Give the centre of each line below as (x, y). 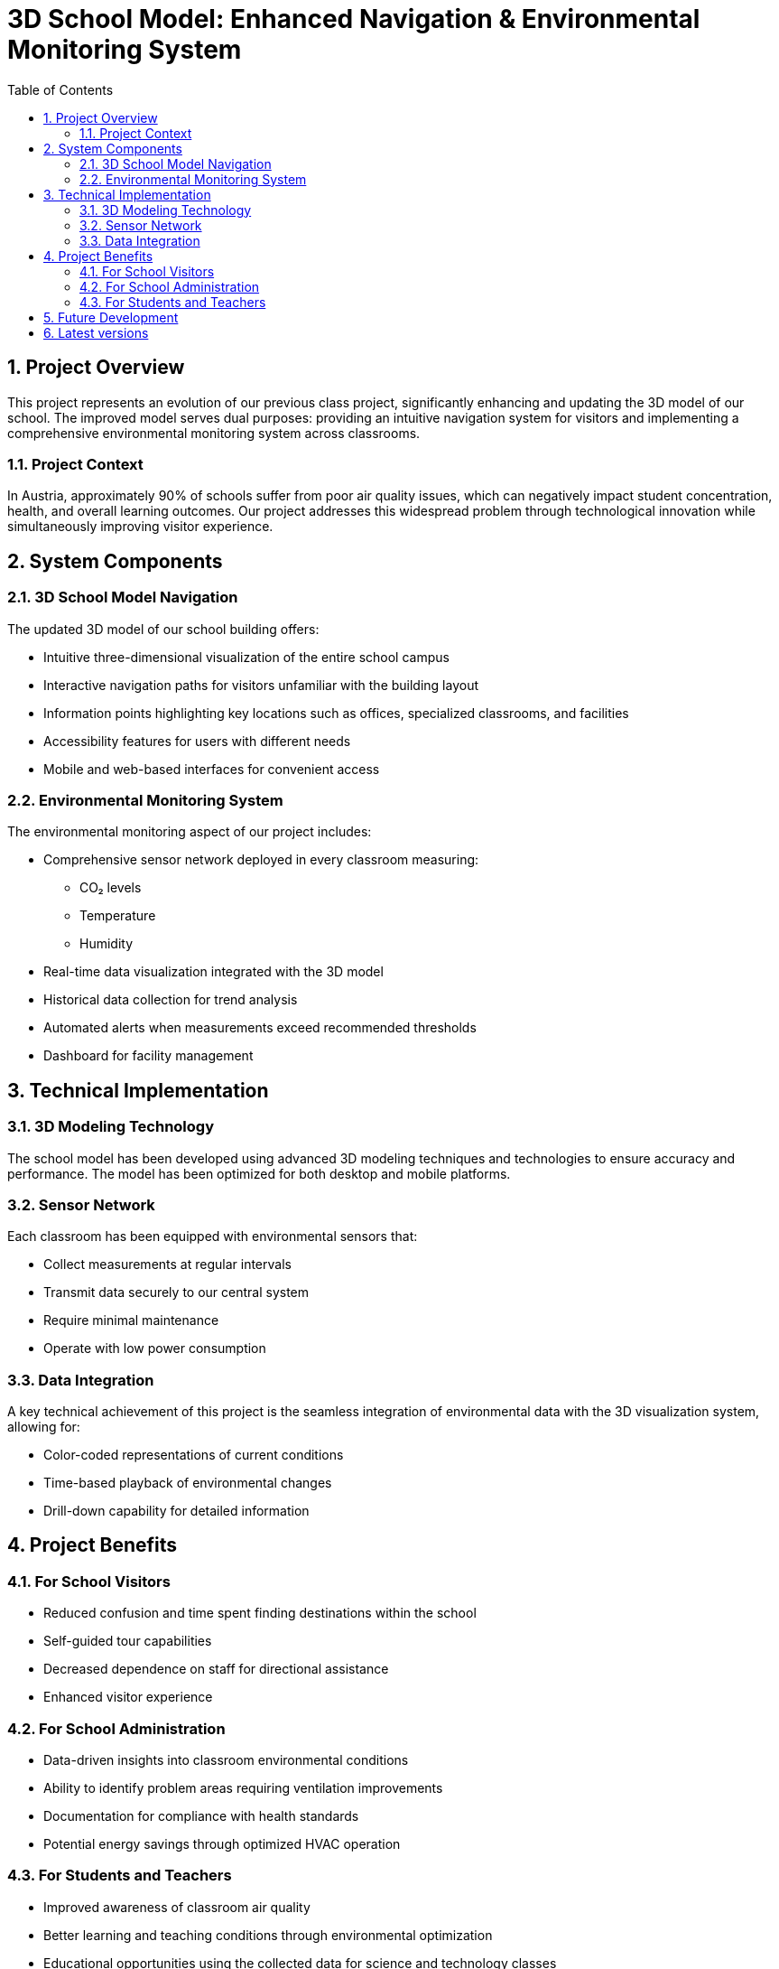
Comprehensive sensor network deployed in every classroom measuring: (261, 860)
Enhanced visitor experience (128, 1697)
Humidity (107, 944)
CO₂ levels (111, 888)
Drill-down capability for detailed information (176, 1511)
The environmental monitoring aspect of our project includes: (190, 832)
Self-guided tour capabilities (128, 1641)
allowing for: (44, 1427)
